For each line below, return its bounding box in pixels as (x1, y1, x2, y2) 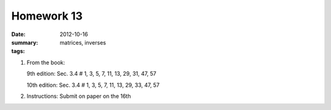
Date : (11, 31, 26, 38)
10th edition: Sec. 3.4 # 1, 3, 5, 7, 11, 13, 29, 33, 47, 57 (26, 81, 160, 89)
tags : (11, 48, 25, 55)
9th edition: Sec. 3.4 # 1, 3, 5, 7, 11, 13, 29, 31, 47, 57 (26, 70, 156, 78)
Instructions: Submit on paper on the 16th (26, 92, 131, 100)
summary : (11, 38, 39, 46)
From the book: (26, 59, 66, 66)
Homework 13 (11, 9, 83, 23)
